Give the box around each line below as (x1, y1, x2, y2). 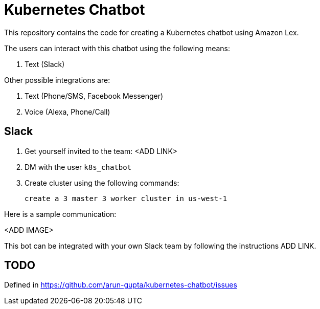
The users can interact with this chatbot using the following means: (4, 43, 231, 53)
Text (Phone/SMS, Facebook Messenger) (25, 91, 164, 100)
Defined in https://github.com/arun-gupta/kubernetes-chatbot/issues (4, 280, 237, 290)
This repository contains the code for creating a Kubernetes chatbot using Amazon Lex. (4, 28, 299, 37)
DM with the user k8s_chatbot (25, 162, 132, 171)
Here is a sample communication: (4, 209, 117, 218)
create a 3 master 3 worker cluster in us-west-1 (25, 194, 227, 203)
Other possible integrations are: (4, 75, 110, 84)
